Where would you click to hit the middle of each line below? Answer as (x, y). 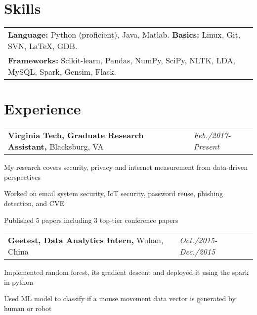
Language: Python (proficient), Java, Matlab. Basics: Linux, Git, (124, 35)
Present (206, 147)
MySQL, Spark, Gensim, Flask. (62, 72)
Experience (43, 109)
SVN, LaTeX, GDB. (43, 46)
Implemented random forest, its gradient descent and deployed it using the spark (126, 272)
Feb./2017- (212, 135)
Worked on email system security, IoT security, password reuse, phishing (113, 193)
